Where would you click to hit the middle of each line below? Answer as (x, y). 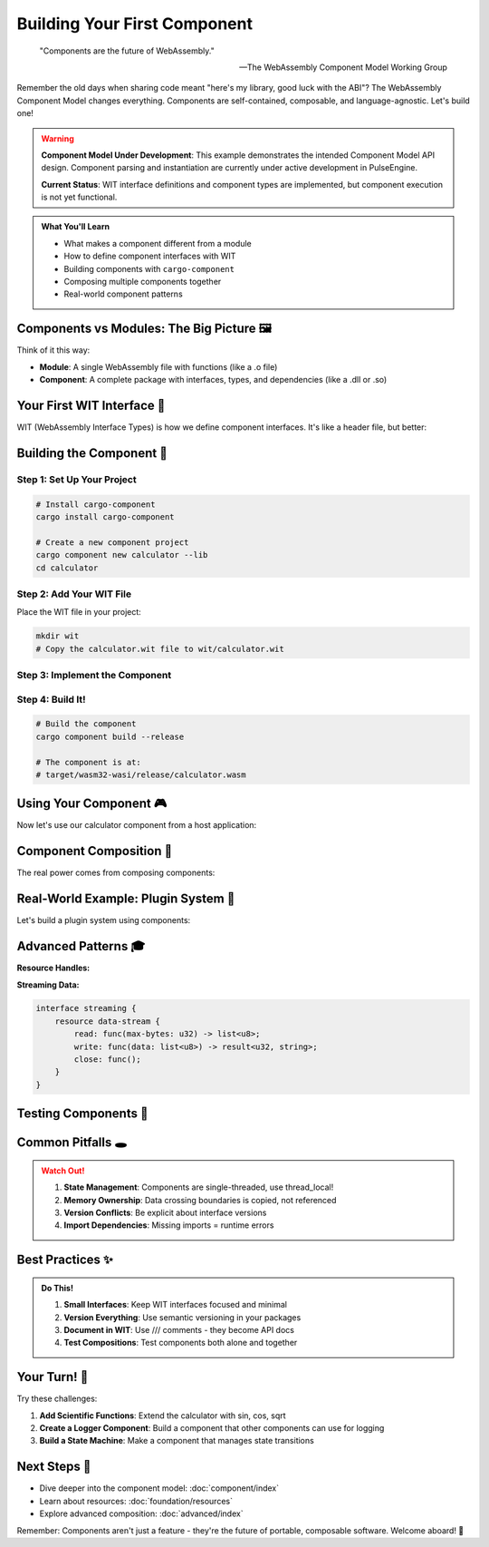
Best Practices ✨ (65, 1260)
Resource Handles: (53, 968)
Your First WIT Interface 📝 (91, 405)
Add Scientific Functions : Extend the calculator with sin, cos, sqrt (163, 1416)
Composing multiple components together (143, 282)
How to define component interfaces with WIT (150, 256)
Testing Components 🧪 (82, 1114)
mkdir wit (58, 636)
